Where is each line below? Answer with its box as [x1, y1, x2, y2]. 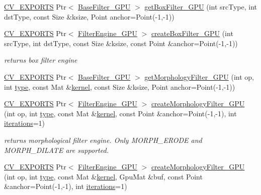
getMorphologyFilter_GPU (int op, [144, 71, 254, 82]
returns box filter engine [4, 55, 77, 65]
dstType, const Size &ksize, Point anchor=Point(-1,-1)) [4, 11, 175, 22]
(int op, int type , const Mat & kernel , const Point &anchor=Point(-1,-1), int [4, 108, 237, 118]
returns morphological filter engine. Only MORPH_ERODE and [4, 134, 202, 145]
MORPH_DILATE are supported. [4, 144, 109, 155]
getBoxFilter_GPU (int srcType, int [144, 2, 257, 12]
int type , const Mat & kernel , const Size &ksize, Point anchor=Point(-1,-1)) [4, 81, 235, 92]
